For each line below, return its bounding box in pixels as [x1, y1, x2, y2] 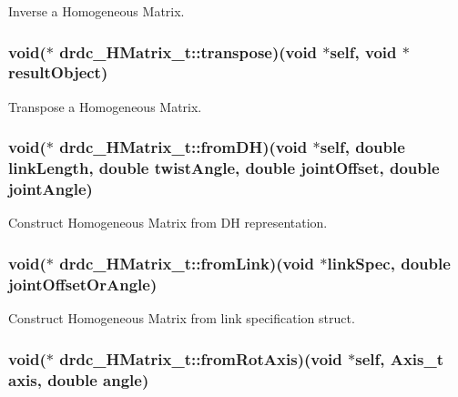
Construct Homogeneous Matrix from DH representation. [8, 213, 328, 232]
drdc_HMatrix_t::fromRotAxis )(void [59, 347, 342, 370]
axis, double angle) [8, 368, 149, 391]
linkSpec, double [327, 251, 451, 274]
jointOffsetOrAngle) [8, 272, 158, 295]
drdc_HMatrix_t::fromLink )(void [59, 251, 315, 274]
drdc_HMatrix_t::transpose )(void [59, 40, 318, 63]
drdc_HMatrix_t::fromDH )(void [59, 136, 308, 158]
